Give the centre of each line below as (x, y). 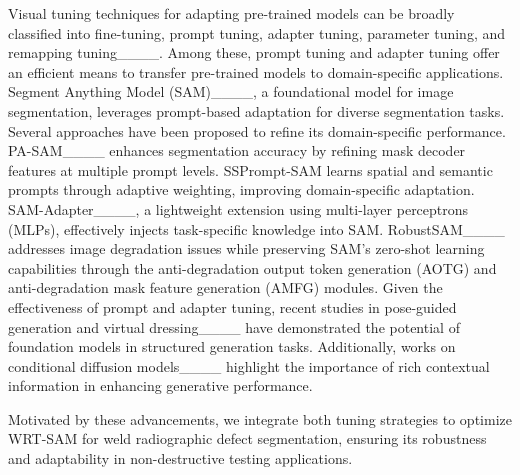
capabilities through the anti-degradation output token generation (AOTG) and (252, 267)
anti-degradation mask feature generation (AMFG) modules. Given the (225, 287)
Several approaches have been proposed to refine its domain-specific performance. (257, 130)
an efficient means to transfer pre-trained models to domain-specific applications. (256, 71)
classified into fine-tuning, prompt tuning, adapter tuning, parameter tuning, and (257, 32)
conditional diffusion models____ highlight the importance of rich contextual (249, 365)
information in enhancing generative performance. (160, 385)
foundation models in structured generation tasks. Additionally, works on (232, 346)
